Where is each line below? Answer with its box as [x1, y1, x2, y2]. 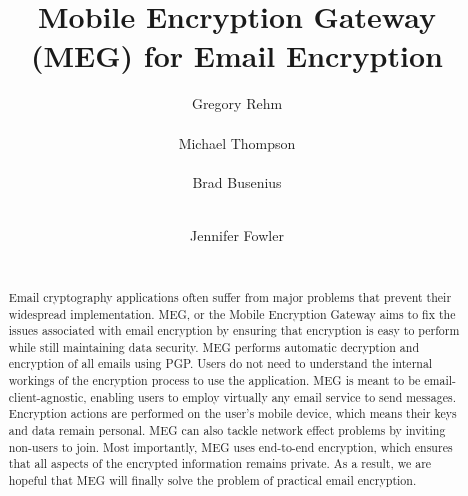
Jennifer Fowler [190, 224, 284, 245]
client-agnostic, [8, 388, 87, 405]
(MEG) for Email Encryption [31, 35, 443, 76]
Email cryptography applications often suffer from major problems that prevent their [8, 288, 452, 305]
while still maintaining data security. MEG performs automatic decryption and [8, 338, 419, 355]
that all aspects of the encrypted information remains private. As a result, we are [8, 455, 432, 472]
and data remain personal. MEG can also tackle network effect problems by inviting [8, 422, 446, 439]
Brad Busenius [192, 171, 282, 192]
